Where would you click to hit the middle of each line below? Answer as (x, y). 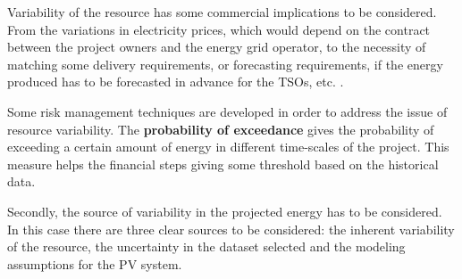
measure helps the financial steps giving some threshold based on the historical (223, 164)
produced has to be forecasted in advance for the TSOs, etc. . (176, 82)
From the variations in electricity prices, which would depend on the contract (219, 29)
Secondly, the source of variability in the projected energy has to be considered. (225, 211)
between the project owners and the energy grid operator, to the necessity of (217, 47)
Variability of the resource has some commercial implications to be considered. (222, 12)
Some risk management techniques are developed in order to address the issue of (227, 111)
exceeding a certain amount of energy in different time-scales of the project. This (228, 147)
